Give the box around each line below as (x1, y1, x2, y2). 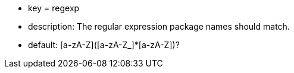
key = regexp (28, 3, 80, 13)
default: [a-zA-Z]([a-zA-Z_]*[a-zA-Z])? (28, 40, 180, 50)
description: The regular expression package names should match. (28, 21, 290, 31)
